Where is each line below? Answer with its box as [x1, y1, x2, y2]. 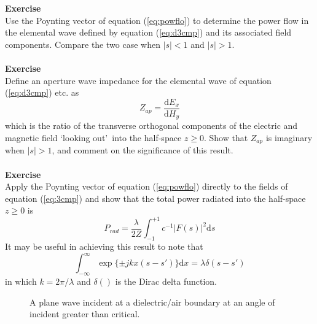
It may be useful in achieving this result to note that [5, 240, 203, 253]
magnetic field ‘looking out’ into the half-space [5, 131, 182, 144]
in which [5, 275, 37, 288]
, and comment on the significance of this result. [52, 144, 233, 156]
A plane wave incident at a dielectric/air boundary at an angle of [29, 295, 275, 308]
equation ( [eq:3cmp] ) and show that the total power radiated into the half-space [5, 191, 306, 204]
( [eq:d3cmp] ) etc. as [5, 86, 79, 99]
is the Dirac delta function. [115, 275, 217, 288]
